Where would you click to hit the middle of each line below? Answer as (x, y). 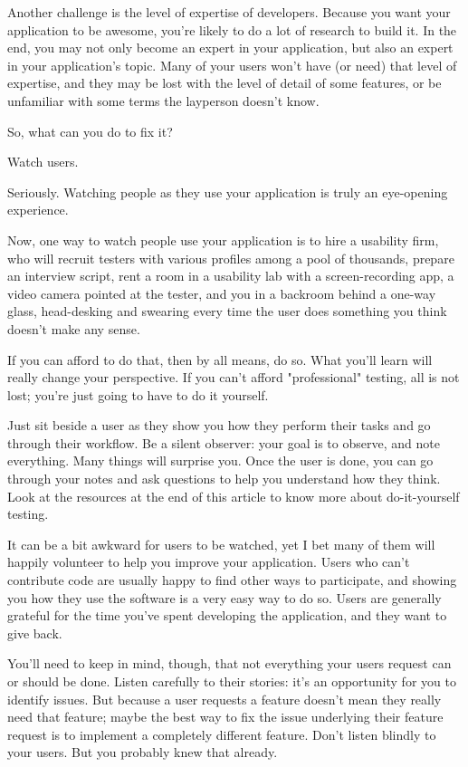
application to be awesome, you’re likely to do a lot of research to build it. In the (232, 29)
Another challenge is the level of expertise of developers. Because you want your (229, 12)
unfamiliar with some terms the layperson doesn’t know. (163, 100)
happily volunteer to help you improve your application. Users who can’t (209, 562)
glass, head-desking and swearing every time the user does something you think (227, 311)
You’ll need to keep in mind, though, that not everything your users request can (229, 663)
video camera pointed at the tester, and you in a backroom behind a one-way (222, 293)
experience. (38, 210)
